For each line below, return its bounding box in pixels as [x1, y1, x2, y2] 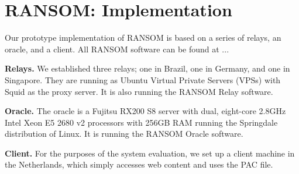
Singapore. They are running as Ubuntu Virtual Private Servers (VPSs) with [5, 73, 281, 86]
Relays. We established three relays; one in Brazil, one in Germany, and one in [5, 62, 290, 74]
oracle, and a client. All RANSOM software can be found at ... [5, 42, 229, 55]
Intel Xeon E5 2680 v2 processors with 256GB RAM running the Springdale [5, 116, 278, 128]
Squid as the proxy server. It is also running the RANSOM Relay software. [5, 85, 273, 97]
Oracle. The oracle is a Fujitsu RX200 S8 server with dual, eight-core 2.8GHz [5, 105, 286, 117]
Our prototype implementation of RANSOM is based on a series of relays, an [5, 31, 281, 44]
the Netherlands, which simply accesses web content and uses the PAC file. [5, 158, 273, 171]
